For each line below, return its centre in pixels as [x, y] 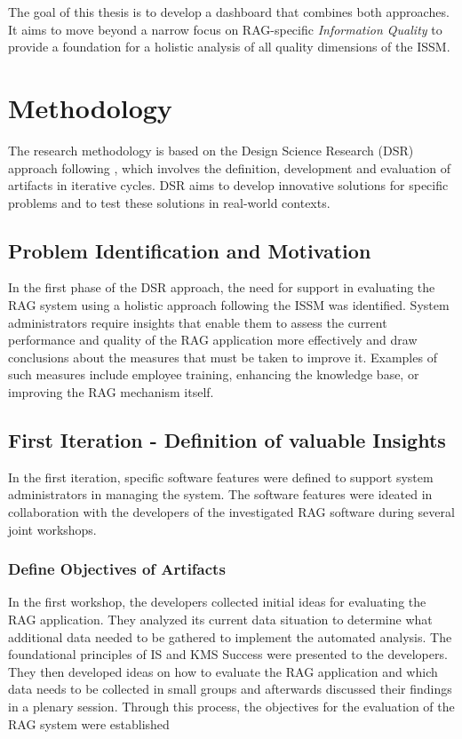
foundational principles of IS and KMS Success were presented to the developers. [228, 654]
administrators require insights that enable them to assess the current [198, 322]
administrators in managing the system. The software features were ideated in [220, 494]
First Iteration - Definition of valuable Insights [227, 440]
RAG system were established [89, 723]
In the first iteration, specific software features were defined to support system [221, 477]
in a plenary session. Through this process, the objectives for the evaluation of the [231, 706]
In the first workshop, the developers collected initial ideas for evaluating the [217, 602]
